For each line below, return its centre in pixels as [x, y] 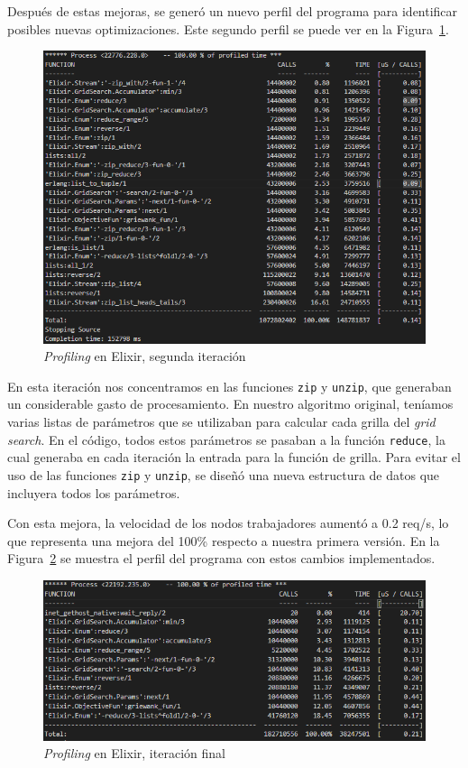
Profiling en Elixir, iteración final [134, 753]
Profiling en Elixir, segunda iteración [145, 356]
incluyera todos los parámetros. [94, 492]
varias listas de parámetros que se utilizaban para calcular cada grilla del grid [221, 421]
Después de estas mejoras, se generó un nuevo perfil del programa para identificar [233, 11]
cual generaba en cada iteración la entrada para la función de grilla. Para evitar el [234, 457]
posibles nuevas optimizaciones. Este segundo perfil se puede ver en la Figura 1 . [228, 28]
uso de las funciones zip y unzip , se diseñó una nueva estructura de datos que [224, 474]
